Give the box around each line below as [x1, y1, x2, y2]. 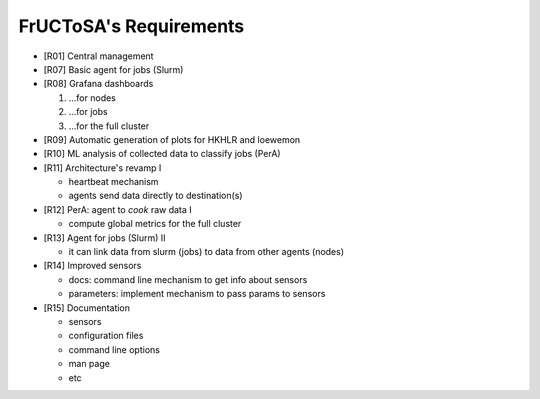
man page [68, 358, 110, 370]
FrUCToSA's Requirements [18, 15, 245, 37]
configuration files [68, 330, 144, 342]
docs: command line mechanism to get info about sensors [68, 273, 308, 285]
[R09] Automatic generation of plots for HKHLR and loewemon [43, 133, 301, 145]
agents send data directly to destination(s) [68, 190, 244, 202]
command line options [68, 343, 160, 355]
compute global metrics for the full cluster [68, 218, 242, 230]
